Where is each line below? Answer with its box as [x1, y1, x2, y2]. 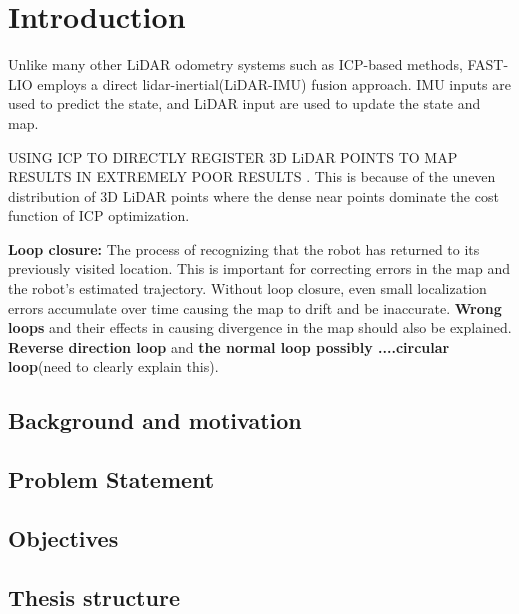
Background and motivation [8, 405, 302, 436]
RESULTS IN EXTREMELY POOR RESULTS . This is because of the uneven [8, 166, 496, 187]
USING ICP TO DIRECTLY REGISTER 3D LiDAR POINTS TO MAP [8, 146, 458, 167]
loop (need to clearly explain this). [8, 356, 219, 377]
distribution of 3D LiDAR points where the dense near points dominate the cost [8, 185, 499, 206]
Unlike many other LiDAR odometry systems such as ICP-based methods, [8, 54, 463, 75]
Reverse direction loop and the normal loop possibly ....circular [8, 336, 450, 357]
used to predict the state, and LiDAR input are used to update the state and [8, 93, 481, 114]
